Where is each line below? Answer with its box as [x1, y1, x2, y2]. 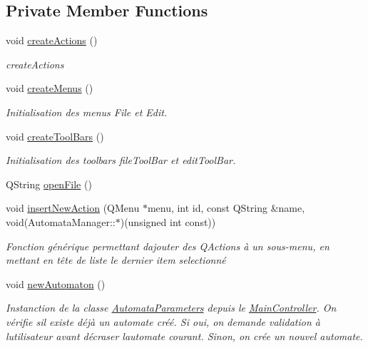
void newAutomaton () [6, 276, 106, 291]
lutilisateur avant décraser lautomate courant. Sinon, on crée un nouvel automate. [6, 328, 363, 343]
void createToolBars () [6, 128, 104, 143]
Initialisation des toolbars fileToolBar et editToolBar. [6, 153, 236, 168]
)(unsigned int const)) [120, 214, 216, 229]
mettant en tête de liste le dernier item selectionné [6, 252, 226, 267]
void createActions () [6, 33, 98, 48]
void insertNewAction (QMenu [6, 200, 140, 215]
